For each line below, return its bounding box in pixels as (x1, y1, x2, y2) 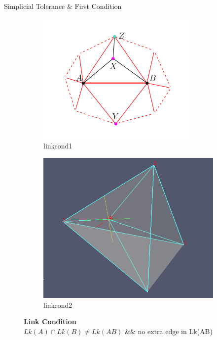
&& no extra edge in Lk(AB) (125, 326, 213, 336)
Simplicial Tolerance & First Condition (4, 1, 122, 11)
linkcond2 (43, 299, 72, 310)
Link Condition (24, 316, 76, 327)
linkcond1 (43, 141, 72, 151)
